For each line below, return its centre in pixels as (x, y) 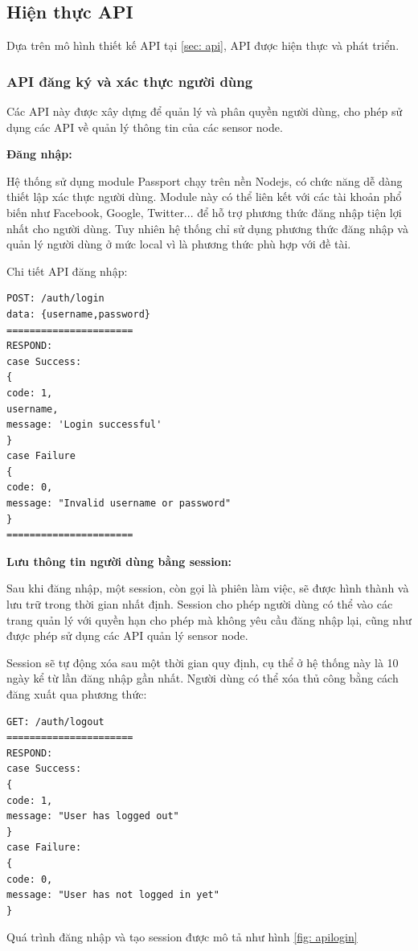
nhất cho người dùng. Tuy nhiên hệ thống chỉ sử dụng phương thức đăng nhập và (207, 228)
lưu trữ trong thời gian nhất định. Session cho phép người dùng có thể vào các (200, 604)
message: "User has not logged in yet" (113, 895)
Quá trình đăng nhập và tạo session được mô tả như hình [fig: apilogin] (182, 937)
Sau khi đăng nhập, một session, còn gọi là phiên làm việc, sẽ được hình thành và (208, 588)
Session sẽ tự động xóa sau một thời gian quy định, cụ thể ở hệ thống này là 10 (203, 662)
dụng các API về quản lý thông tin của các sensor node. (145, 127)
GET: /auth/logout (55, 721)
